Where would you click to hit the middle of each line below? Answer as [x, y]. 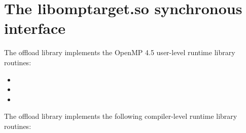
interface [35, 28]
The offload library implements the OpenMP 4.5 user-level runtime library [120, 52]
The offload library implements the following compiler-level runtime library [121, 116]
